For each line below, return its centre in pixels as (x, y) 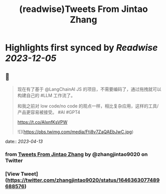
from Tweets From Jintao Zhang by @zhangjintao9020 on (77, 154)
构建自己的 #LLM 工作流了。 (46, 95)
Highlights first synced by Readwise (82, 48)
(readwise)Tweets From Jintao (83, 9)
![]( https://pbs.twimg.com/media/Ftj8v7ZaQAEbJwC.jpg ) (75, 132)
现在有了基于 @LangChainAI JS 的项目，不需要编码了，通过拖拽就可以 (89, 89)
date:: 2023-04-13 (24, 141)
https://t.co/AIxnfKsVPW (42, 122)
